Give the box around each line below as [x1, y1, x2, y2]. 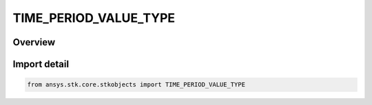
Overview [12, 36, 56, 48]
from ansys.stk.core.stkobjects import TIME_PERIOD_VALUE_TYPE [27, 81, 246, 89]
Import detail [12, 58, 69, 70]
